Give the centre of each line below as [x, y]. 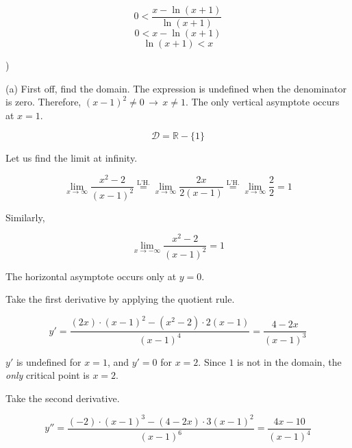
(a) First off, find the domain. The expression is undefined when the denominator [176, 88]
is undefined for [49, 361]
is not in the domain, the [289, 361]
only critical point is [48, 375]
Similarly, [25, 217]
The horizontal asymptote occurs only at [91, 276]
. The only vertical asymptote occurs [262, 102]
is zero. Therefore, [43, 102]
